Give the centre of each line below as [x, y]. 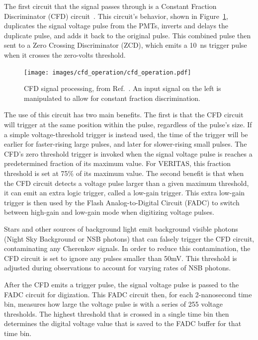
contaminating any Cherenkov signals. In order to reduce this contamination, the [127, 248]
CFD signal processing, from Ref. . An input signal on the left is [123, 88]
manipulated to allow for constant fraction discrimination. [112, 98]
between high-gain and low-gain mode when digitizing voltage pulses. [109, 212]
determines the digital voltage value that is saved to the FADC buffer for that [123, 323]
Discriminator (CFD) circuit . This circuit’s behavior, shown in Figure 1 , [116, 16]
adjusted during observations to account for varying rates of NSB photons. [118, 268]
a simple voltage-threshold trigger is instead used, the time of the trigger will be [126, 134]
